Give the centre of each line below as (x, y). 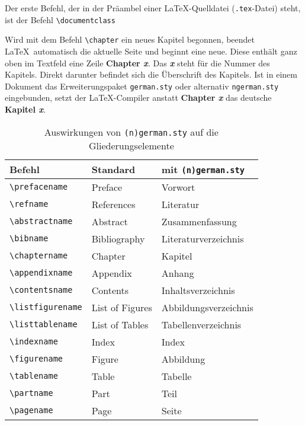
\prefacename (39, 187)
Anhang (178, 273)
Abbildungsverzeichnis (207, 307)
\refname (29, 204)
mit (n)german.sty (203, 169)
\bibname (29, 239)
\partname (31, 393)
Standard (113, 169)
